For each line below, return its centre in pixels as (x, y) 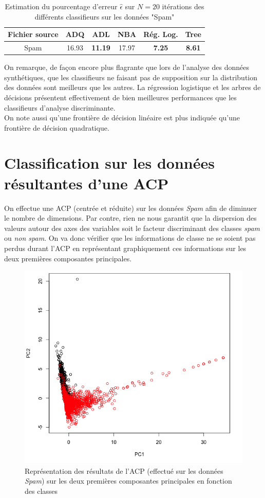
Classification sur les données (109, 163)
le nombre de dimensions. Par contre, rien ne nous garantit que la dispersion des (130, 218)
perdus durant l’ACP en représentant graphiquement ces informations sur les (125, 248)
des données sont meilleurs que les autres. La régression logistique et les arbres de (132, 87)
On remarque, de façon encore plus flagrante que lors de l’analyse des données (127, 67)
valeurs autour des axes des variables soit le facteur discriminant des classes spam (132, 228)
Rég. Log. (161, 34)
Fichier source (33, 34)
